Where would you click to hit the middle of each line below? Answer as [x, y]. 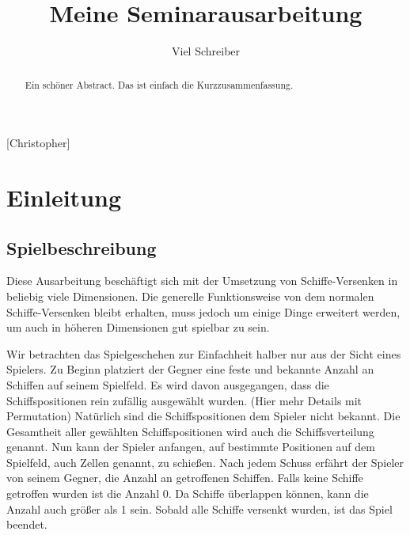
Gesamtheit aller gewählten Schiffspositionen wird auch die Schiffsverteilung [190, 431]
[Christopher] [38, 143]
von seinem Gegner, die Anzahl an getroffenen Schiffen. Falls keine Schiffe [185, 478]
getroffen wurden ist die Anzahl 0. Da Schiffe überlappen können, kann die [188, 493]
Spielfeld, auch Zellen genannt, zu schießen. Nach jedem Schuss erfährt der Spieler [205, 462]
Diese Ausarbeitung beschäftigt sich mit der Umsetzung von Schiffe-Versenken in [202, 281]
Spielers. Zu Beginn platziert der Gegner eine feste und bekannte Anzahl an [190, 369]
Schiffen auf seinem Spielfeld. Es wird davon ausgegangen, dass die [168, 384]
